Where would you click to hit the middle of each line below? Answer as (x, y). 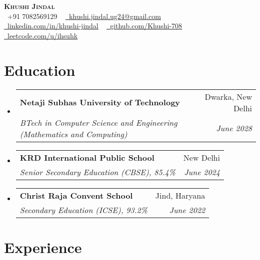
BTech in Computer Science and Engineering (98, 122)
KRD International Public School (87, 157)
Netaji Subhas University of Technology (100, 102)
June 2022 (187, 210)
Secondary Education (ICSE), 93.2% (83, 210)
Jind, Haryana (180, 195)
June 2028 (234, 128)
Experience (43, 247)
